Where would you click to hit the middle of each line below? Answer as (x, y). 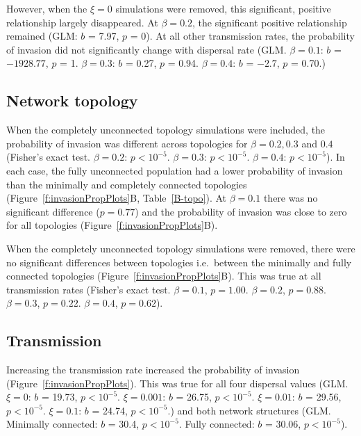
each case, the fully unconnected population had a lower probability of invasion (175, 170)
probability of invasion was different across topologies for (127, 143)
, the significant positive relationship (270, 22)
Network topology (72, 100)
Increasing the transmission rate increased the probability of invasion (153, 370)
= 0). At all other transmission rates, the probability (242, 36)
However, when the (47, 8)
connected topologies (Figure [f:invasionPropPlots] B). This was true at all (164, 276)
